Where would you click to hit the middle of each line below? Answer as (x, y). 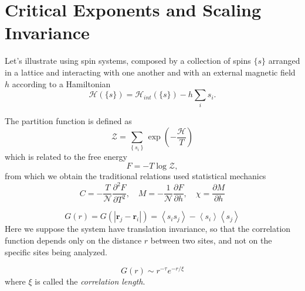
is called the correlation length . (90, 281)
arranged (284, 61)
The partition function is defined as (68, 121)
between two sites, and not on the (211, 240)
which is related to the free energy (66, 157)
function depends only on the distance (73, 240)
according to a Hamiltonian (61, 83)
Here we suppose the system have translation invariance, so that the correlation (148, 229)
